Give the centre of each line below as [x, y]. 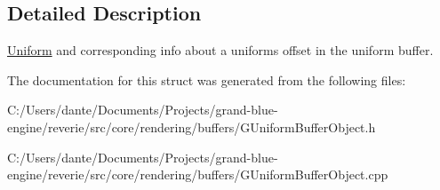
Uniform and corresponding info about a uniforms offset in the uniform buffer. [220, 50]
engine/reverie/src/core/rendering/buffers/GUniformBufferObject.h [192, 127]
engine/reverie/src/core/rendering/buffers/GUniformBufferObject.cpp [198, 174]
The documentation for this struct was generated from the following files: [207, 79]
